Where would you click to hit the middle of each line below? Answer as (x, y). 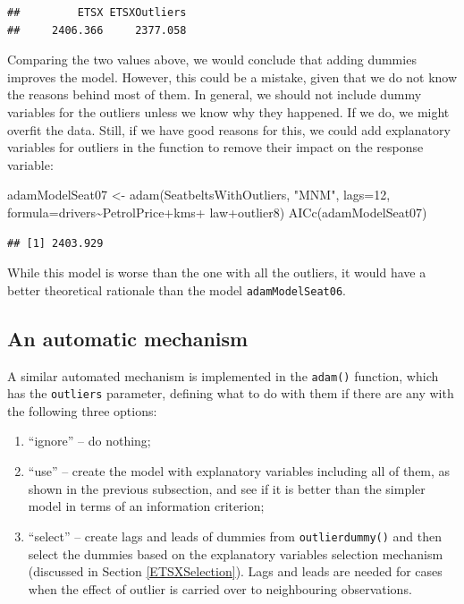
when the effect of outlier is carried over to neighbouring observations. (220, 588)
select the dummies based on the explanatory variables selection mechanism (236, 553)
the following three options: (82, 410)
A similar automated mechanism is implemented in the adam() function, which (223, 375)
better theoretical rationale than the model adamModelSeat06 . (177, 289)
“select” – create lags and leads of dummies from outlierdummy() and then (235, 536)
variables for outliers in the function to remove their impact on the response (215, 147)
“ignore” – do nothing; (89, 441)
